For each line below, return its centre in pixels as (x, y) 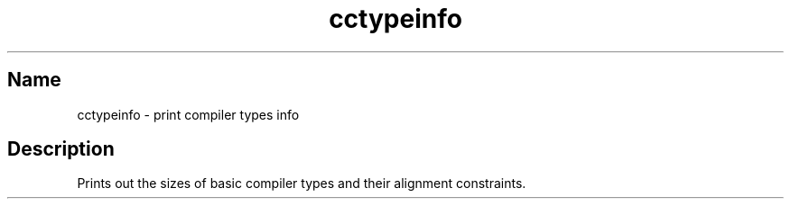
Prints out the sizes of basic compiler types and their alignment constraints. (302, 184)
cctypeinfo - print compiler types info (188, 114)
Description (61, 149)
